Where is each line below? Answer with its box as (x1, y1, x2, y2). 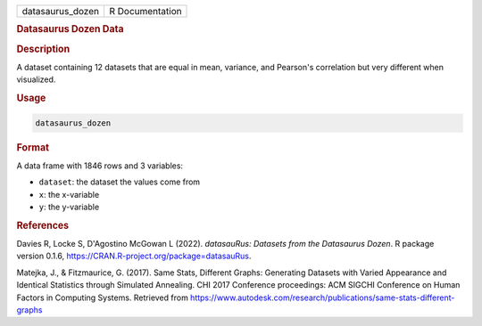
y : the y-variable (38, 201, 100, 212)
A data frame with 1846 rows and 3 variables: (16, 160, 183, 171)
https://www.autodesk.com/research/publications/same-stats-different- (190, 292, 455, 303)
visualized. (16, 74, 56, 85)
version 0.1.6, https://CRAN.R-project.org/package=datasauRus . (16, 250, 252, 262)
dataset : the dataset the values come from (38, 176, 201, 187)
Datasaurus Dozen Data (16, 23, 124, 36)
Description (16, 43, 71, 55)
